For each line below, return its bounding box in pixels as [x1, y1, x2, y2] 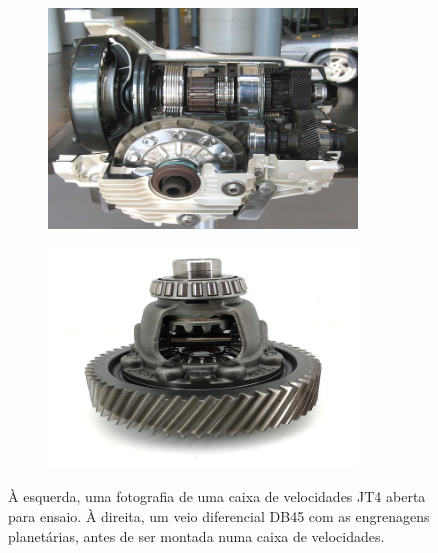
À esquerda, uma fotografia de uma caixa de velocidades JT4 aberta [8, 486, 426, 507]
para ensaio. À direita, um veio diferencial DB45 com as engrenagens [8, 506, 430, 527]
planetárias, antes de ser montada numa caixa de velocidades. [8, 525, 385, 546]
